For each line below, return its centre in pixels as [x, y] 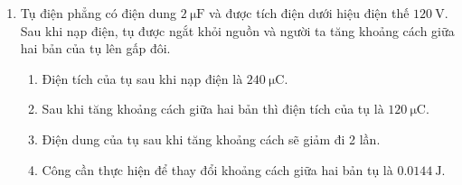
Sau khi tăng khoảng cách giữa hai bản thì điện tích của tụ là [213, 109]
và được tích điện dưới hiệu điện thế [309, 13]
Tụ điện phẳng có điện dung [99, 13]
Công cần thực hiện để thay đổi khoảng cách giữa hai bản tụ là [217, 169]
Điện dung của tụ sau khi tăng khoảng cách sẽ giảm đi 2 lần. [211, 139]
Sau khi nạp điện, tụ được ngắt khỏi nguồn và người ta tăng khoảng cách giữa [237, 30]
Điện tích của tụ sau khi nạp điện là [142, 78]
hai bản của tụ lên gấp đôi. [95, 48]
